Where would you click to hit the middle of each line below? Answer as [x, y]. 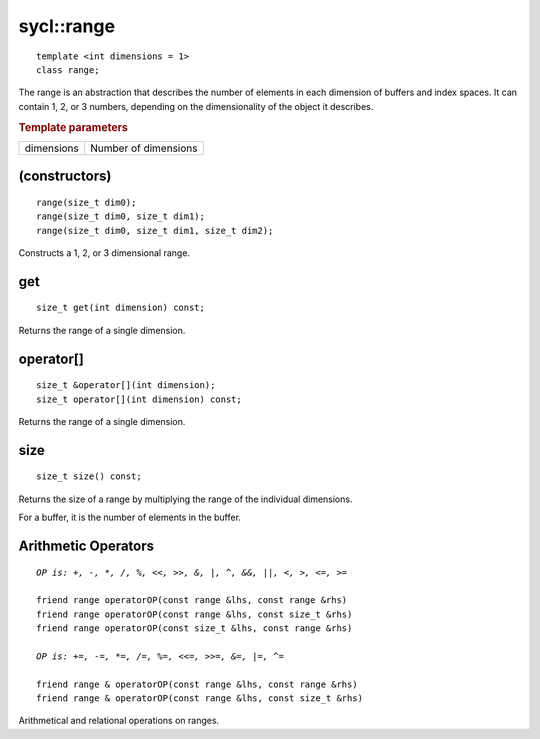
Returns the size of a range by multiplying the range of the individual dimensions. [185, 499]
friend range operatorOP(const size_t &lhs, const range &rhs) [194, 628]
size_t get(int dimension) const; [120, 308]
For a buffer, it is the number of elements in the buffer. [130, 517]
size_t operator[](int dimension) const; [139, 399]
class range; [68, 69]
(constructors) [65, 176]
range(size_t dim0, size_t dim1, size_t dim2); [155, 230]
